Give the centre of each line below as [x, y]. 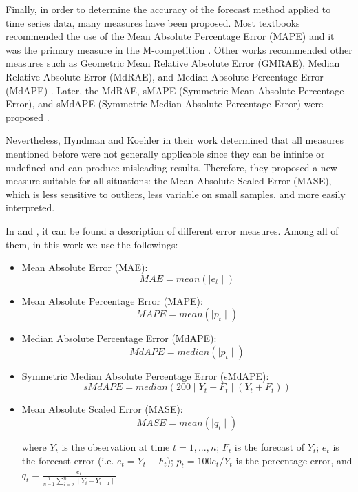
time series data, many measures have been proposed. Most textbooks [153, 22]
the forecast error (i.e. [68, 460]
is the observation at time [116, 447]
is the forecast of [270, 447]
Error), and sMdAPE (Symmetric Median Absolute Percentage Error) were [165, 104]
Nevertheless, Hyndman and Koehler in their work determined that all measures [175, 140]
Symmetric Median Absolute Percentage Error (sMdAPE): [145, 375]
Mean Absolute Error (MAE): [85, 267]
